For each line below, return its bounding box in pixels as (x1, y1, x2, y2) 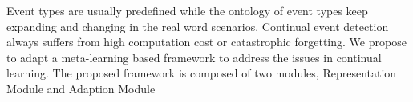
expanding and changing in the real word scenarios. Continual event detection (6, 18, 389, 34)
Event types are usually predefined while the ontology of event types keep (6, 2, 368, 18)
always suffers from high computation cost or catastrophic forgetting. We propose (6, 33, 407, 50)
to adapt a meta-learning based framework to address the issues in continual (6, 49, 382, 65)
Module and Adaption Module (6, 80, 156, 96)
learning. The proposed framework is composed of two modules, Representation (6, 65, 397, 81)
